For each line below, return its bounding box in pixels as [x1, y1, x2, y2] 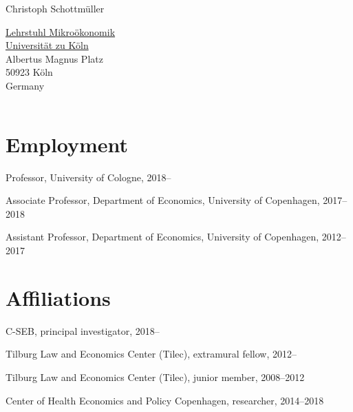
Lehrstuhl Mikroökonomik [6, 24, 116, 39]
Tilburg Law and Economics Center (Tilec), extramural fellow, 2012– [6, 347, 297, 361]
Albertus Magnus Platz [6, 51, 103, 65]
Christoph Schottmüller [6, 1, 105, 15]
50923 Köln [6, 65, 53, 79]
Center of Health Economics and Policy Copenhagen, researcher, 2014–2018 [6, 393, 324, 407]
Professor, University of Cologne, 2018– [6, 169, 171, 184]
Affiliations [6, 283, 111, 311]
